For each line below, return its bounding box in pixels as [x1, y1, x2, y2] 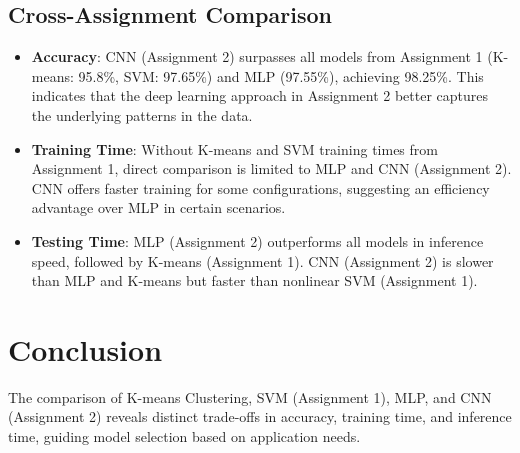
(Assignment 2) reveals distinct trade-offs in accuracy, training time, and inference [8, 406, 512, 427]
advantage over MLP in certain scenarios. [31, 197, 286, 218]
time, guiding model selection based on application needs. [8, 426, 361, 447]
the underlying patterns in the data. [31, 104, 253, 125]
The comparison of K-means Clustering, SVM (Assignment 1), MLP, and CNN [8, 386, 492, 407]
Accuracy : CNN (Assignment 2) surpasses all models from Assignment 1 [31, 46, 483, 67]
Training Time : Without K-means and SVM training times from [31, 138, 438, 159]
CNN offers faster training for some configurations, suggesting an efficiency [31, 177, 490, 198]
